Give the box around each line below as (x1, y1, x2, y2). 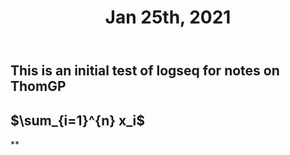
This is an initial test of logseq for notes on (10, 62, 280, 80)
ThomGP (10, 78, 67, 95)
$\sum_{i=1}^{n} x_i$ (10, 112, 146, 129)
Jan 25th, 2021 (104, 6, 232, 29)
